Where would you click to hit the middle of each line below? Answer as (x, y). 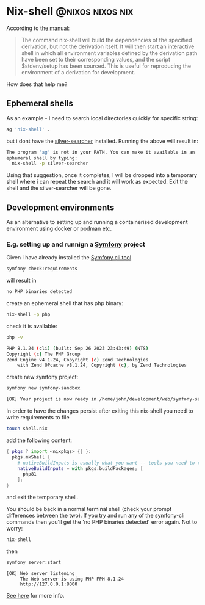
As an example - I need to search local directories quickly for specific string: (102, 118)
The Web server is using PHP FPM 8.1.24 (72, 579)
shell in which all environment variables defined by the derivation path (109, 53)
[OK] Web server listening (41, 573)
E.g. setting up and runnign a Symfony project (76, 244)
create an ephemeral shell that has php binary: (65, 303)
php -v (15, 337)
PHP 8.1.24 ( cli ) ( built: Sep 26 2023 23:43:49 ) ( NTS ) (77, 348)
